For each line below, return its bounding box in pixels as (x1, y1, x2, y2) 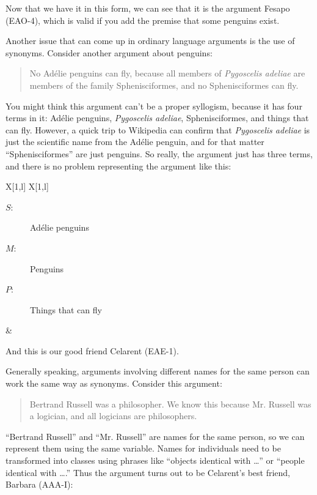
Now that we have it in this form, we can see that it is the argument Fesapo (5, 2, 290, 14)
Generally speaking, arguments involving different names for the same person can (5, 365, 310, 378)
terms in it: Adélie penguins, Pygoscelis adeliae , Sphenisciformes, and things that (5, 111, 309, 124)
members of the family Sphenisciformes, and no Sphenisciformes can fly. (29, 78, 299, 91)
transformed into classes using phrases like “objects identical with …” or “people (5, 454, 305, 467)
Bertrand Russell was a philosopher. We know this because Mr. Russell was (29, 397, 312, 410)
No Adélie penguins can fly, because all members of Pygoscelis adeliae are (29, 67, 305, 80)
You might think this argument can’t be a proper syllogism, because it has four (5, 99, 302, 112)
